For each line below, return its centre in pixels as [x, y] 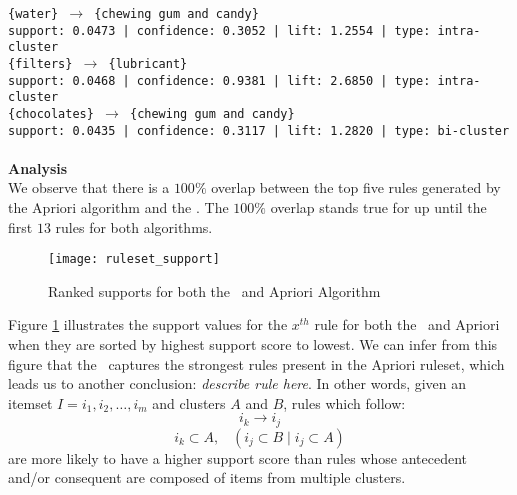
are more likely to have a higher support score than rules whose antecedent [238, 457]
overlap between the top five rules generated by [356, 187]
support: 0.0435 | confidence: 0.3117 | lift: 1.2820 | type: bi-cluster [259, 130]
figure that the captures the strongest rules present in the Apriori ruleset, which [256, 363]
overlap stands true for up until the [378, 207]
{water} [33, 14]
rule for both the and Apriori [407, 324]
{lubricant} [148, 63]
